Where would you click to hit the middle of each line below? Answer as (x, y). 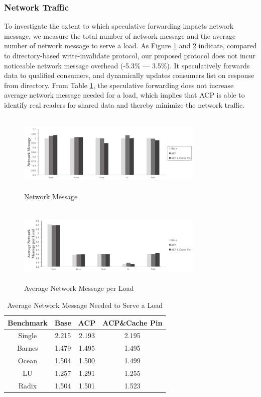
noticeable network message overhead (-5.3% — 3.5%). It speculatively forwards (127, 65)
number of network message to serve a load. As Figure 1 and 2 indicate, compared (130, 46)
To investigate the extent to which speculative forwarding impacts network (119, 26)
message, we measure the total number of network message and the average (120, 35)
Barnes (27, 348)
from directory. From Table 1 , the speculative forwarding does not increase (119, 85)
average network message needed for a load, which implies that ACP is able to (124, 95)
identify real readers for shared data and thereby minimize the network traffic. (124, 104)
